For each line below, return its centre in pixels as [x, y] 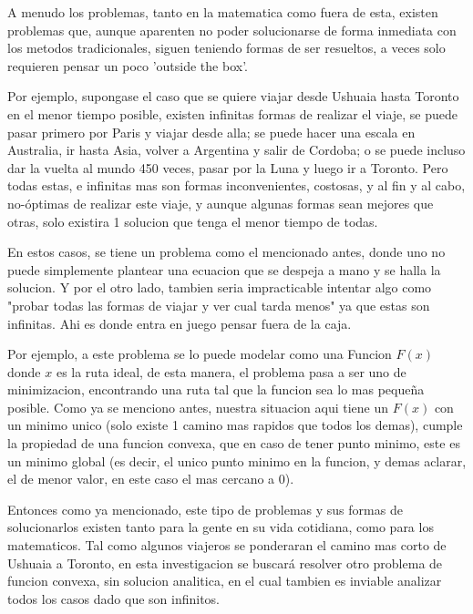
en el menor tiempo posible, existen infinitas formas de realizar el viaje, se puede [233, 113]
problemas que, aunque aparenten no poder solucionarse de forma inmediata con [232, 30]
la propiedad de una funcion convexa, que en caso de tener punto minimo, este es [234, 443]
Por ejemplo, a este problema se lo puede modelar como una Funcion [200, 354]
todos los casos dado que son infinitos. [114, 598]
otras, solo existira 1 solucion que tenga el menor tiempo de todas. [193, 221]
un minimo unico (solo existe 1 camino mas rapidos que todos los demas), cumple [235, 425]
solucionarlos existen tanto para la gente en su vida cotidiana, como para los [221, 527]
